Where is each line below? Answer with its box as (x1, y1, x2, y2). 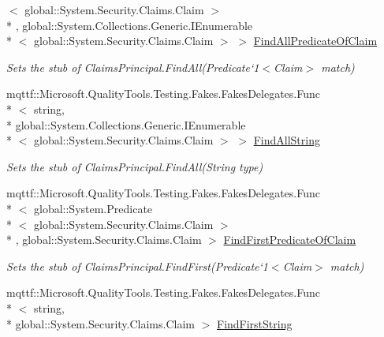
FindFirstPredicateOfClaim (223, 231, 356, 248)
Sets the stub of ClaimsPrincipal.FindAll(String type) (6, 158, 263, 174)
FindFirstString (216, 315, 293, 331)
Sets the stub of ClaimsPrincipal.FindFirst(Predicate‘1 (6, 257, 268, 274)
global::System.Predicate (33, 200, 153, 216)
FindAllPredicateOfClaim (253, 32, 378, 49)
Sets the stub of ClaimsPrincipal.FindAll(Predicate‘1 (6, 58, 259, 75)
